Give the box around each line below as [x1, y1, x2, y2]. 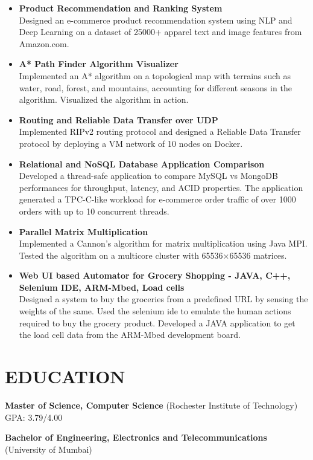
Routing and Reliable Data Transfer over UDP [19, 113, 218, 126]
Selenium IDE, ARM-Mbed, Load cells [19, 280, 185, 293]
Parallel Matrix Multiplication [19, 225, 148, 238]
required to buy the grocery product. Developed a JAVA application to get [19, 316, 296, 329]
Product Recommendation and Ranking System [19, 2, 223, 14]
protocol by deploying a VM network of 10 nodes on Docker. [19, 137, 243, 149]
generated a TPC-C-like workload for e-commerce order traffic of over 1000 [19, 193, 296, 206]
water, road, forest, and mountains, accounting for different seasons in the [19, 81, 292, 94]
